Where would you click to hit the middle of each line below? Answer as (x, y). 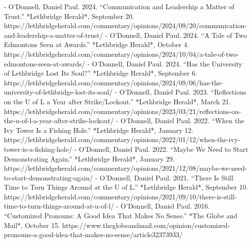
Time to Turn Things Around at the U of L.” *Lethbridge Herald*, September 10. (126, 187)
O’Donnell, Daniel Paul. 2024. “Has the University (167, 63)
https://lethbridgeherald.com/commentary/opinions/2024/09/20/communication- (126, 25)
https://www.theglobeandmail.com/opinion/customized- (146, 225)
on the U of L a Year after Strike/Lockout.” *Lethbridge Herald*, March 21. (117, 101)
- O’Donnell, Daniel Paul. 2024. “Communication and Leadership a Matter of (119, 6)
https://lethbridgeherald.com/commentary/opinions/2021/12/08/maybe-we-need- (126, 168)
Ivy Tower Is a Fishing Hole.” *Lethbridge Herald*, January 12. (99, 130)
